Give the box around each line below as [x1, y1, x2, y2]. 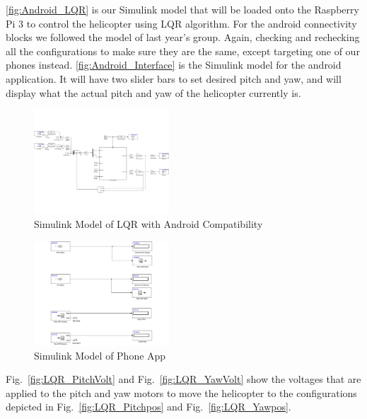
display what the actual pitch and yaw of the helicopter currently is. [6, 85, 301, 100]
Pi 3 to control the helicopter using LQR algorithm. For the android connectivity [6, 16, 357, 30]
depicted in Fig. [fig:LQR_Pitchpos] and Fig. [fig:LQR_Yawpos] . [6, 399, 291, 414]
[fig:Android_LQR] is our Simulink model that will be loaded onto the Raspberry [6, 2, 359, 16]
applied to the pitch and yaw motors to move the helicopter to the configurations [6, 385, 357, 400]
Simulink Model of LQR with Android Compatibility [34, 217, 263, 231]
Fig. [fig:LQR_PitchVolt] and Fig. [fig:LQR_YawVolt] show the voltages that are [6, 372, 361, 386]
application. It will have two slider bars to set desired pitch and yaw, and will [6, 71, 342, 86]
